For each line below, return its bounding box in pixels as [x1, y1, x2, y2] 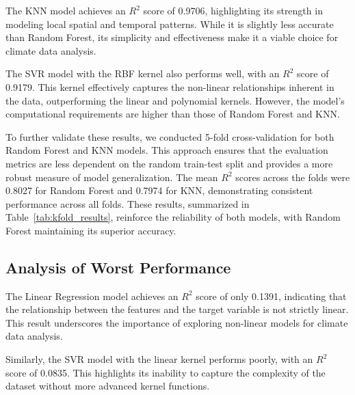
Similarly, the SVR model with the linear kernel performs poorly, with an [5, 352, 313, 366]
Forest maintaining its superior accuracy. [5, 223, 176, 237]
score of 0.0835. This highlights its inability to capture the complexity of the [5, 365, 326, 379]
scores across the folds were [235, 169, 350, 184]
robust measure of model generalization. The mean [5, 169, 218, 184]
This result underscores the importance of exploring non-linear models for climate [5, 315, 348, 329]
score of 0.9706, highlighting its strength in [143, 3, 323, 17]
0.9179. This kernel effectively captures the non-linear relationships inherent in [5, 79, 334, 94]
